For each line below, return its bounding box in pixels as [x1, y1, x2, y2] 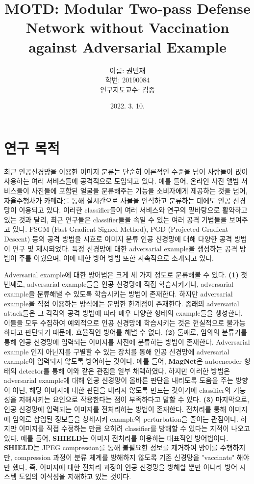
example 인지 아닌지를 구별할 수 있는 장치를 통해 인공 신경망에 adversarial [4, 346, 229, 356]
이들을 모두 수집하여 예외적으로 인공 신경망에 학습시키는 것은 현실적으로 [4, 317, 225, 327]
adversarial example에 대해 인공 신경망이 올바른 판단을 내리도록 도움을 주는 [4, 375, 233, 385]
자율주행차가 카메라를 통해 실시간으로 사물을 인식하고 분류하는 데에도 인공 [4, 195, 231, 205]
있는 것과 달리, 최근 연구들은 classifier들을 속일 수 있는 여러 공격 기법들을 [4, 214, 227, 224]
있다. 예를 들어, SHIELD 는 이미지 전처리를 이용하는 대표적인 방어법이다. [4, 432, 229, 443]
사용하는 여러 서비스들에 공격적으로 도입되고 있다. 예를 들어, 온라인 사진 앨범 [4, 176, 239, 186]
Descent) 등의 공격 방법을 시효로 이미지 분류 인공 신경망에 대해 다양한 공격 [4, 233, 232, 243]
